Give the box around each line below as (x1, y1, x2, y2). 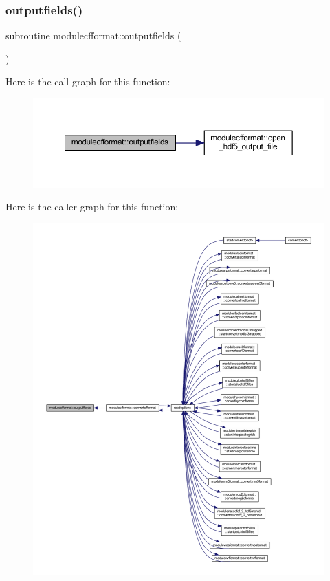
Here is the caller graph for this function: (5, 199, 179, 214)
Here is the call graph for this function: (5, 74, 170, 89)
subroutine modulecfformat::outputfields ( (5, 28, 181, 43)
